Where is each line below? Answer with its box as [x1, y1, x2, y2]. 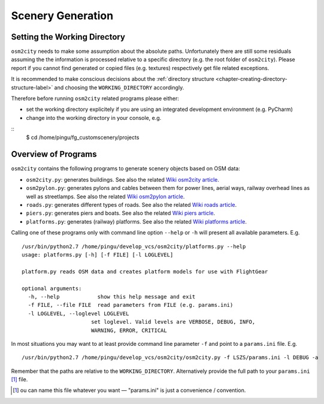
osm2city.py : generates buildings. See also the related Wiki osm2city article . [26, 176, 220, 183]
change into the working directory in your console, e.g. [26, 114, 162, 121]
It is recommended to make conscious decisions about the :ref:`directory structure [11, 76, 215, 83]
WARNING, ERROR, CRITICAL [90, 327, 167, 334]
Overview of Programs [11, 149, 97, 159]
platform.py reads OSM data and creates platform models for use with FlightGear [22, 268, 268, 275]
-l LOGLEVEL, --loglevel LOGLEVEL [28, 310, 129, 317]
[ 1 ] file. [11, 376, 28, 383]
